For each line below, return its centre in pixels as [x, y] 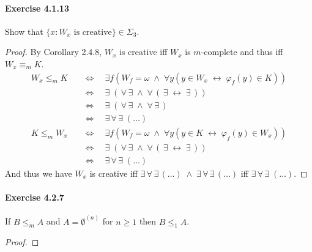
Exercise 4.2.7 [35, 197]
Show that [24, 31]
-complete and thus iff [242, 52]
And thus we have [39, 173]
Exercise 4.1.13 [37, 8]
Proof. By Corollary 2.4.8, [54, 52]
